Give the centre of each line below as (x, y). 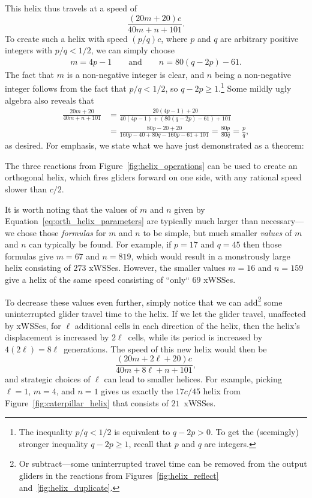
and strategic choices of (48, 379)
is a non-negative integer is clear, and (136, 74)
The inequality (46, 432)
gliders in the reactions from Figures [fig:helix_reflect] (119, 475)
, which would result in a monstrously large (211, 256)
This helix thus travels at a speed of (71, 8)
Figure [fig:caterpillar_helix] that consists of (87, 402)
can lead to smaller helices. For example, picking (193, 379)
